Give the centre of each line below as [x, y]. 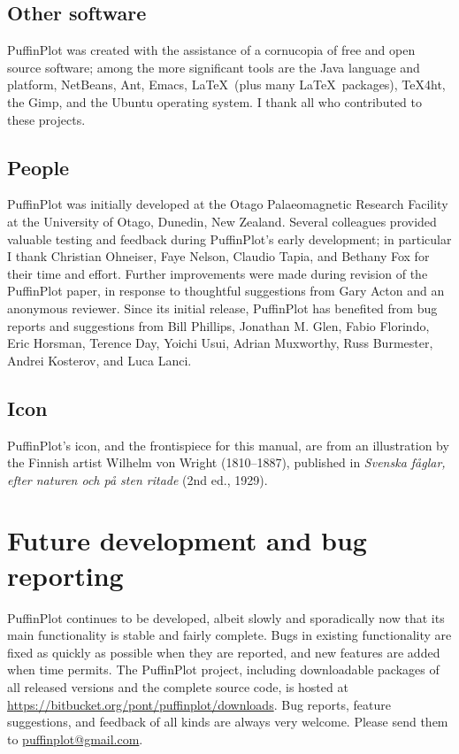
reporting [65, 575]
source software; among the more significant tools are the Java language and [214, 67]
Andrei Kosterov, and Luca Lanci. [99, 360]
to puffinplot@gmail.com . [75, 739]
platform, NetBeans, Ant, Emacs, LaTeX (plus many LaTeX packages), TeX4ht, [226, 85]
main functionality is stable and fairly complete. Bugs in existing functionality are [229, 635]
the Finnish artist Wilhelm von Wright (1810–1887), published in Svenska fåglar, [226, 462]
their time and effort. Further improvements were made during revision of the [218, 273]
